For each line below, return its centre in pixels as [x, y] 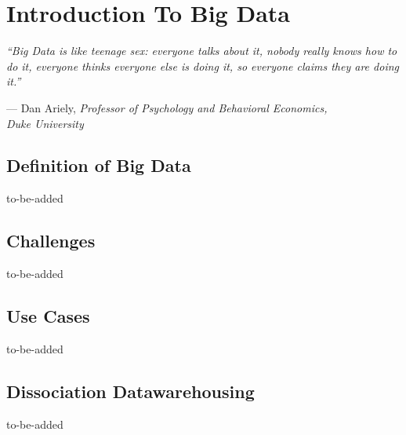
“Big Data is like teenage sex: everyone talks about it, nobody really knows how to [202, 51]
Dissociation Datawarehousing [130, 391]
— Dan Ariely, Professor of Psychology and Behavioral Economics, [167, 107]
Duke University [45, 123]
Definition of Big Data [99, 165]
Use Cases [48, 316]
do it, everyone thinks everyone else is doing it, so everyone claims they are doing [203, 66]
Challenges [51, 241]
